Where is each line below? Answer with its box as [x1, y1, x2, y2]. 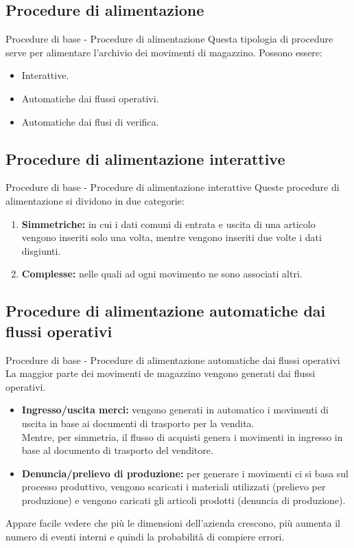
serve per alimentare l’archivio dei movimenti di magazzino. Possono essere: [5, 45, 322, 59]
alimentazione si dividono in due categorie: [5, 193, 185, 207]
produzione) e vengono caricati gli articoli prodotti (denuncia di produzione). [21, 492, 346, 507]
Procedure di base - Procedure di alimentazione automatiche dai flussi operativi [5, 352, 340, 367]
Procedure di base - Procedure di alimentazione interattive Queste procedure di [5, 180, 340, 194]
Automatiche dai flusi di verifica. [21, 114, 159, 128]
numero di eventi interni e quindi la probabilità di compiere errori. [5, 529, 285, 544]
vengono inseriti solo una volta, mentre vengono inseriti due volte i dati [21, 230, 322, 244]
